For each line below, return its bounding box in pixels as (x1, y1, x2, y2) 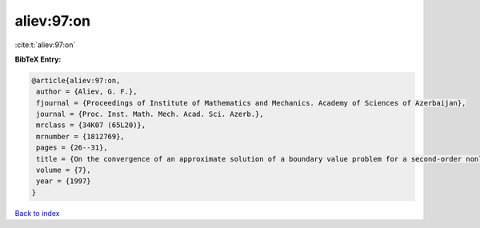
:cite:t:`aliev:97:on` (14, 40, 76, 50)
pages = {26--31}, (36, 143, 108, 152)
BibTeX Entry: (14, 54, 62, 64)
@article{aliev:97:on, (31, 76, 121, 85)
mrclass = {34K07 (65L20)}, (36, 121, 146, 130)
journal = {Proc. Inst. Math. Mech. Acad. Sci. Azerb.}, (36, 110, 264, 119)
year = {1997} (36, 177, 91, 186)
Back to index (14, 208, 60, 218)
